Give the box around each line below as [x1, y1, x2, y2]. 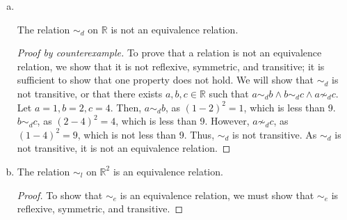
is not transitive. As [232, 127, 317, 141]
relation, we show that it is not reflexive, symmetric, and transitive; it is [17, 58, 325, 73]
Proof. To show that [17, 187, 103, 202]
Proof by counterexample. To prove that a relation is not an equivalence [17, 45, 322, 60]
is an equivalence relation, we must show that [120, 187, 314, 202]
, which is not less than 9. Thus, [77, 127, 215, 141]
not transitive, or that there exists [17, 86, 163, 100]
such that [209, 86, 249, 100]
